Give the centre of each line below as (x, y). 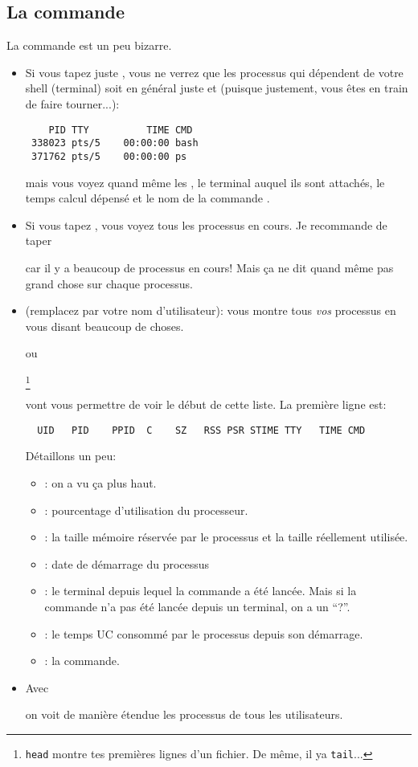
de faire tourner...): (72, 103)
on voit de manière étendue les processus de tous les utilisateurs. (184, 714)
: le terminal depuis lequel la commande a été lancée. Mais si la (201, 591)
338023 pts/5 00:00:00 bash (115, 143)
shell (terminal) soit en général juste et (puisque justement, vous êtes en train (217, 88)
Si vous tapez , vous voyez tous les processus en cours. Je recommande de (206, 224)
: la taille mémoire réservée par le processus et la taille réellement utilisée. (226, 537)
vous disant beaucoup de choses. (104, 326)
